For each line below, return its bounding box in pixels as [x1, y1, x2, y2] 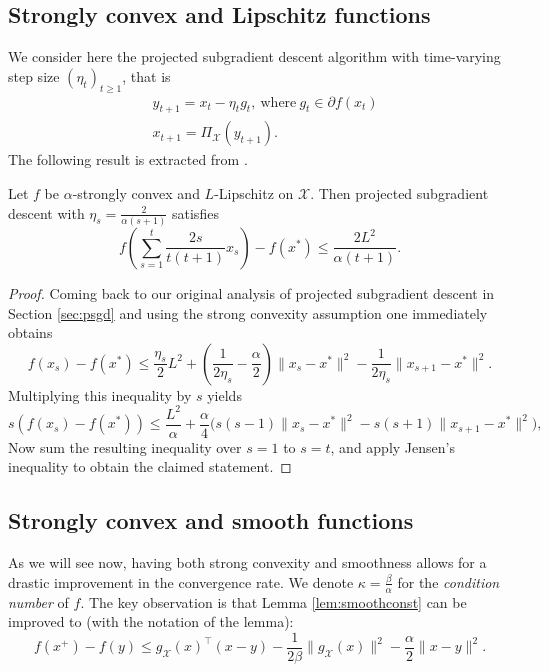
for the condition [397, 571, 500, 592]
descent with [8, 202, 85, 223]
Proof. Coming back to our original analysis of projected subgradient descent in [8, 282, 495, 303]
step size [8, 65, 60, 86]
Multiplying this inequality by [8, 384, 192, 405]
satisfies [172, 202, 219, 223]
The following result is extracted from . [8, 149, 248, 170]
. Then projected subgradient [310, 183, 489, 204]
